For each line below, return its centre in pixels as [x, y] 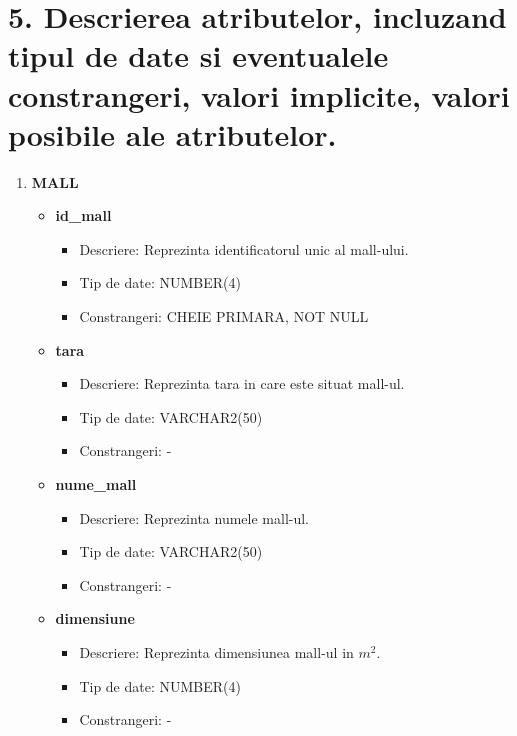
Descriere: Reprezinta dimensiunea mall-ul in [216, 652]
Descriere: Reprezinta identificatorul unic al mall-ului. [244, 248]
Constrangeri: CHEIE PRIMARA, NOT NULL [224, 316]
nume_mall [96, 484]
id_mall [83, 215]
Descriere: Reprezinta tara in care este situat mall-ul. [242, 383]
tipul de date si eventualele [198, 55]
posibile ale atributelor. [172, 133]
